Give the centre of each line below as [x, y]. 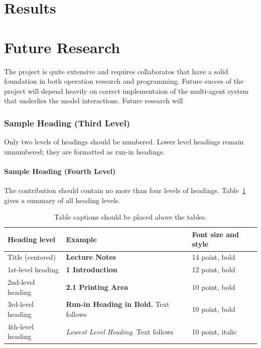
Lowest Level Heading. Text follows [120, 331]
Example [81, 239]
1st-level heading [33, 270]
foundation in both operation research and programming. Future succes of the [124, 81]
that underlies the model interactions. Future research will [94, 101]
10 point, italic [214, 331]
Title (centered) [32, 257]
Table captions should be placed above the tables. [130, 217]
